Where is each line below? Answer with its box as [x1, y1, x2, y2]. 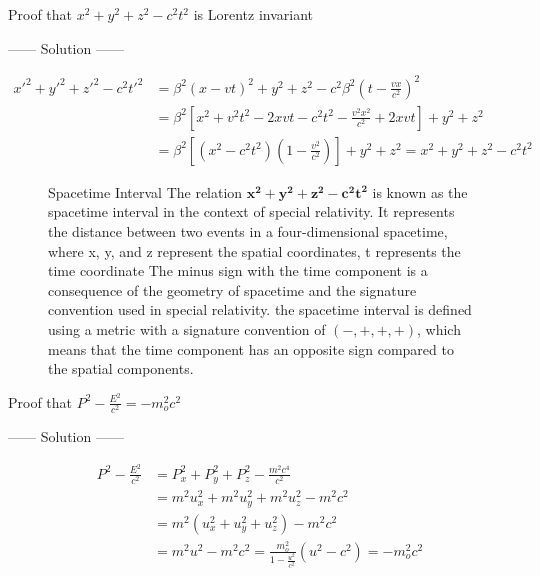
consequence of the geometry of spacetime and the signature [48, 279, 417, 300]
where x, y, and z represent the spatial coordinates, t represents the [48, 240, 461, 261]
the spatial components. [48, 358, 194, 379]
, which [416, 318, 461, 339]
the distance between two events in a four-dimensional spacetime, [48, 220, 448, 241]
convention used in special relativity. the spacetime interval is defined [48, 299, 472, 320]
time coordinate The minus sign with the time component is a [48, 260, 428, 281]
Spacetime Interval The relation [48, 181, 243, 202]
